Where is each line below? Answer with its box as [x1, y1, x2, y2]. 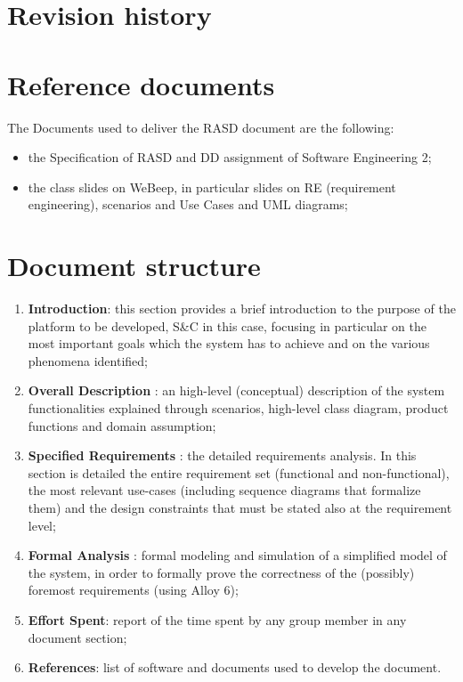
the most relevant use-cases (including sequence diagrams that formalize [28, 481, 421, 499]
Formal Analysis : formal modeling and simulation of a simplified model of [28, 546, 447, 564]
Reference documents [7, 66, 275, 102]
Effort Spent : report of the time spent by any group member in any [28, 610, 407, 629]
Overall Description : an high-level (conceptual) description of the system [28, 381, 445, 400]
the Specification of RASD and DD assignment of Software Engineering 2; [28, 148, 432, 166]
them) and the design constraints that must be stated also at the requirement [28, 498, 452, 516]
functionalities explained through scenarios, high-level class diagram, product [28, 398, 449, 417]
